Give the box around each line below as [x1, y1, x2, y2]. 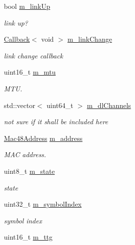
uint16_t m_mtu [4, 67, 56, 77]
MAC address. [4, 149, 46, 160]
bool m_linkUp [4, 1, 50, 11]
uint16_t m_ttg [4, 232, 53, 242]
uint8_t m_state [4, 165, 55, 176]
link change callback [4, 50, 63, 60]
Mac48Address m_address [4, 133, 83, 143]
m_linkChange [67, 34, 112, 44]
